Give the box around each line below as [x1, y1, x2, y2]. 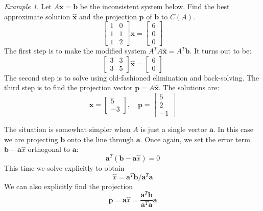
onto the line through [67, 134, 134, 144]
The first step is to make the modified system [4, 45, 147, 56]
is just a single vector [140, 124, 207, 135]
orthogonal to [28, 144, 70, 154]
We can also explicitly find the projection [4, 180, 133, 191]
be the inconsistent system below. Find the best [80, 1, 230, 11]
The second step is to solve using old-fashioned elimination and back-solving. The [4, 72, 259, 83]
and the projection [79, 11, 137, 21]
